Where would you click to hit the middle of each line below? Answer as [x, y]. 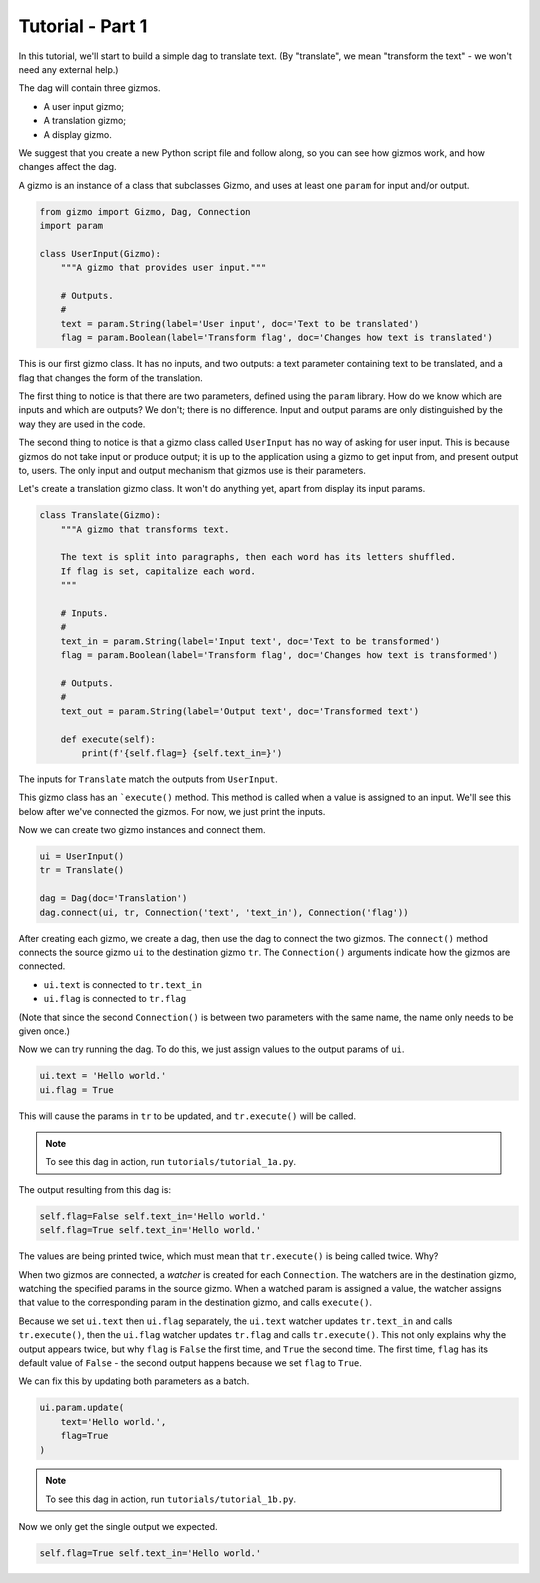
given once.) [44, 1031]
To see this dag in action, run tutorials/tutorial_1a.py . [171, 1162]
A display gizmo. [77, 134]
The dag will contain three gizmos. [89, 88]
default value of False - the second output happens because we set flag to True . [190, 1362]
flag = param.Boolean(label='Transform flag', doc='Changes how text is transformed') [279, 655]
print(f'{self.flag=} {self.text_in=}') [182, 753]
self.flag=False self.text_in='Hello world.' [153, 1216]
